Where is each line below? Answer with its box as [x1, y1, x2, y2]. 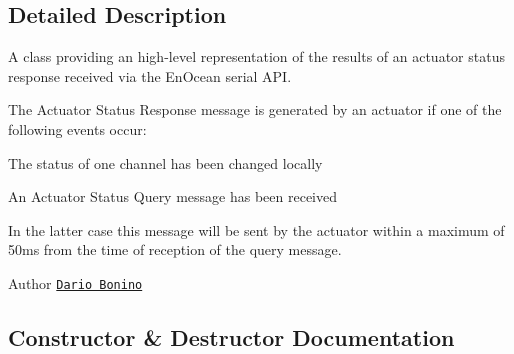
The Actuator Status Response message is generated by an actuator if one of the [8, 99, 502, 120]
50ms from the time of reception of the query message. [8, 239, 342, 260]
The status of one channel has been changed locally [8, 152, 323, 173]
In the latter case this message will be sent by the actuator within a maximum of [8, 219, 505, 240]
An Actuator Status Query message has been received [8, 186, 337, 207]
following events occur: [8, 118, 147, 139]
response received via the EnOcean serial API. [8, 65, 292, 86]
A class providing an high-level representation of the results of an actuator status [8, 46, 505, 67]
